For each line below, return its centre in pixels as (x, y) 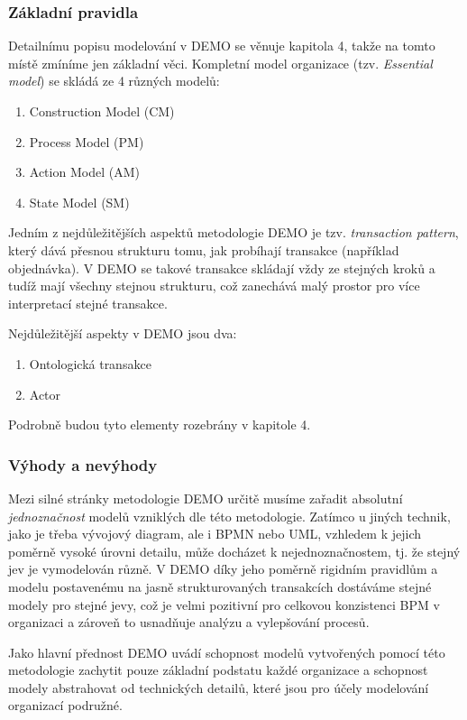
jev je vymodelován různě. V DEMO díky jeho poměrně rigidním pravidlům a (223, 569)
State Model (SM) (79, 202)
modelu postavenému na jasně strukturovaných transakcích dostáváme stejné (220, 586)
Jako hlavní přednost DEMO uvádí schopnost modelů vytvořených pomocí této (227, 652)
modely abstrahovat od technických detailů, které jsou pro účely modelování (219, 687)
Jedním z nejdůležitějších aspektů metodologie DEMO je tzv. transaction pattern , (233, 232)
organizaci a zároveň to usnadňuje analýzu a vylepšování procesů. (189, 622)
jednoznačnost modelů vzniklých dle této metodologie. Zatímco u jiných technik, (229, 516)
